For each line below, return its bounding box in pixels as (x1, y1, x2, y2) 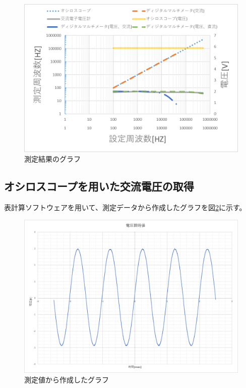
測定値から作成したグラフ (24, 374, 109, 385)
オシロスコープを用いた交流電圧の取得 (4, 178, 194, 194)
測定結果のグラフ (24, 154, 81, 164)
